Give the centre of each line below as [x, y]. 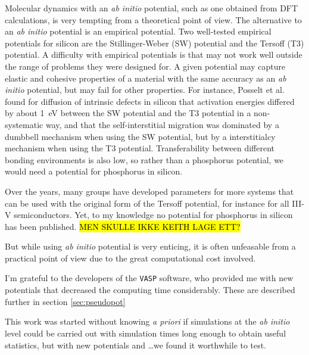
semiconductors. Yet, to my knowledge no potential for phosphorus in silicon [153, 215]
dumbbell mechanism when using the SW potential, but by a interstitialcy [140, 136]
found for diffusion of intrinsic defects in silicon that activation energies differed [150, 101]
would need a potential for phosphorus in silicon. [94, 171]
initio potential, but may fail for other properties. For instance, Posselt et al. [145, 90]
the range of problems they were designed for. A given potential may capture [145, 66]
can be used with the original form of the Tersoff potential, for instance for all [147, 203]
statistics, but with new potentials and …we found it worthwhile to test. [136, 345]
